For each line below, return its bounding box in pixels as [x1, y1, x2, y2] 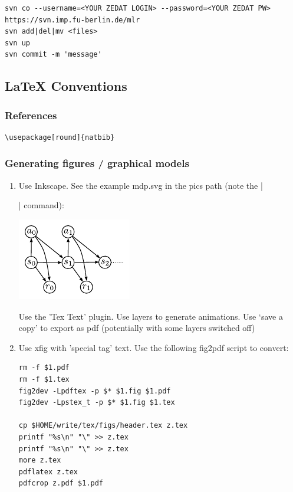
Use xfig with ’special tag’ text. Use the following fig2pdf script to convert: [18, 341, 289, 353]
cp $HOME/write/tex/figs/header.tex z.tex [18, 421, 188, 430]
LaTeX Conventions [5, 77, 127, 95]
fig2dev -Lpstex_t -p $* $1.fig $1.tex [18, 398, 175, 407]
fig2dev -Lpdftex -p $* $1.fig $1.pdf [18, 386, 171, 395]
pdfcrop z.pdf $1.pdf [18, 479, 103, 488]
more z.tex [18, 456, 61, 465]
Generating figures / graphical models [5, 156, 189, 170]
